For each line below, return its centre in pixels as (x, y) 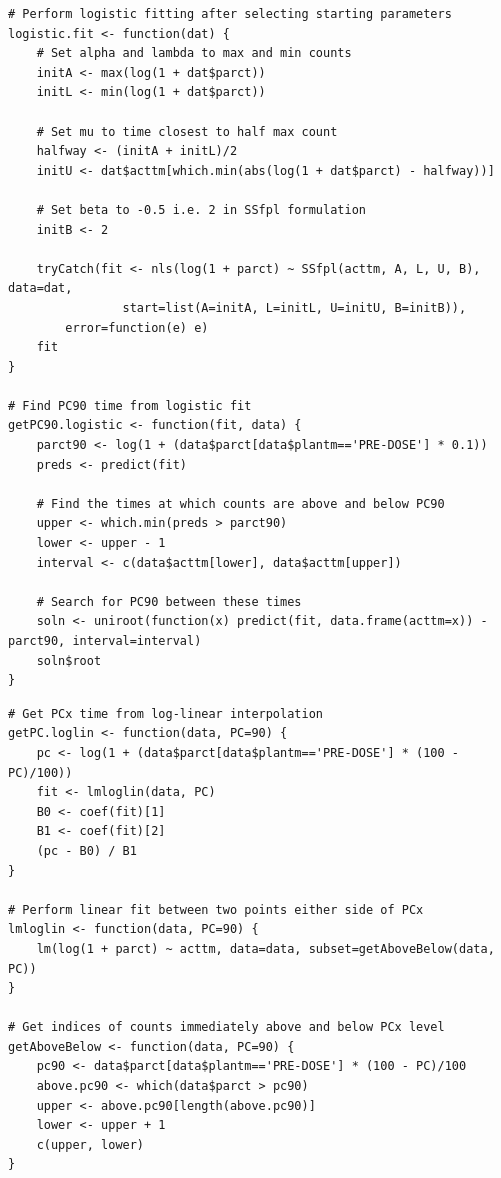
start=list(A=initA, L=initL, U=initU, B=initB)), (294, 307)
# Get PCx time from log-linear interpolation (165, 713)
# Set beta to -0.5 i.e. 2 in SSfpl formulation (201, 209)
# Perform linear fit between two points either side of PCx (216, 909)
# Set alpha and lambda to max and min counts (194, 53)
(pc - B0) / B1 (86, 850)
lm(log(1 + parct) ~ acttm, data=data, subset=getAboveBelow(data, (265, 948)
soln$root (69, 660)
